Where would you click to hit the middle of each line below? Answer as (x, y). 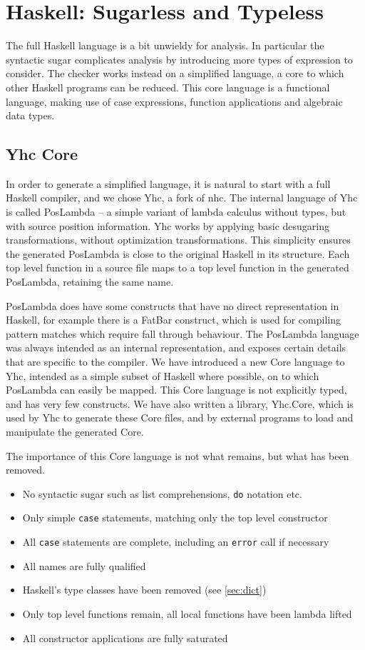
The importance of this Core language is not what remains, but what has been (178, 455)
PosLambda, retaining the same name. (90, 282)
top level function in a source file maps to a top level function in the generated (178, 267)
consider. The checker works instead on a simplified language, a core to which (175, 73)
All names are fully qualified (84, 565)
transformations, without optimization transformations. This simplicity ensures (178, 240)
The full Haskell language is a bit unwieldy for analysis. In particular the (165, 45)
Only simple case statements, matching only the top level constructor (175, 517)
